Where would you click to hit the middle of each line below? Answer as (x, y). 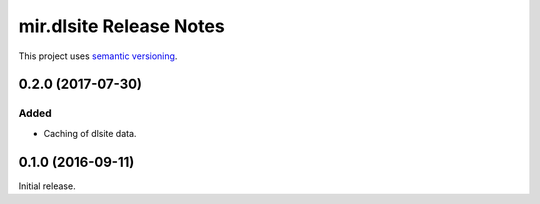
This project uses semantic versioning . (98, 56)
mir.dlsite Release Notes (121, 26)
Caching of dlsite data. (90, 133)
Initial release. (47, 186)
